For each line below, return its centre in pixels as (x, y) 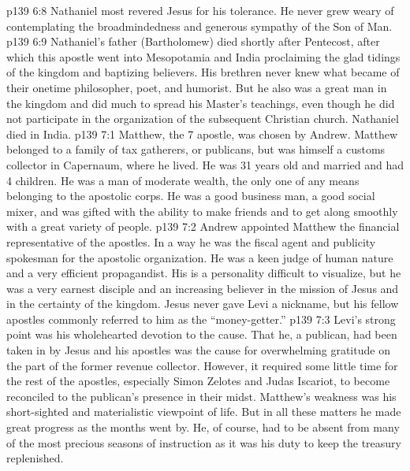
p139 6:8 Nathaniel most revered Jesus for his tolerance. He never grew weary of (200, 10)
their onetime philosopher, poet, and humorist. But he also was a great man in (197, 87)
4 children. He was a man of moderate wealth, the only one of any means (183, 180)
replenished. (35, 458)
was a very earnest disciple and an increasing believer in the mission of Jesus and (203, 288)
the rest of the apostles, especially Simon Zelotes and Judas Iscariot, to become (198, 381)
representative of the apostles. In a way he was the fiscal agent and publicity (191, 241)
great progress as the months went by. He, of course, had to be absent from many (203, 427)
